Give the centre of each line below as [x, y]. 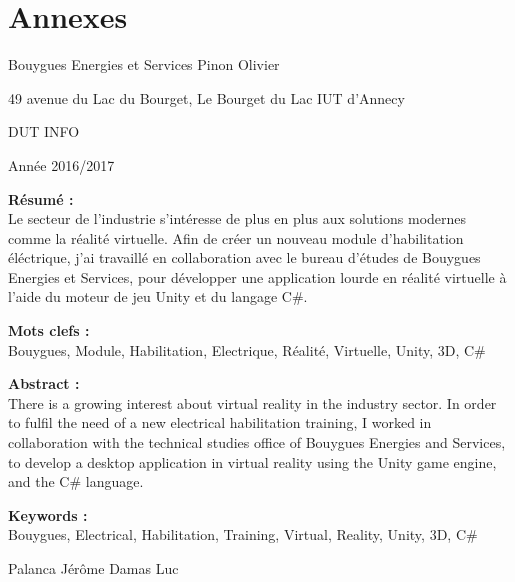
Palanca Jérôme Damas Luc [93, 568]
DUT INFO [44, 131]
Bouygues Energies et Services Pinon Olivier [144, 64]
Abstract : [44, 383]
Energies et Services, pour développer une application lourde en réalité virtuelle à [257, 276]
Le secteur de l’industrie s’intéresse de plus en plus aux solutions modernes [237, 218]
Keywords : [48, 514]
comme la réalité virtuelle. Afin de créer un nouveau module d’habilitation [236, 237]
